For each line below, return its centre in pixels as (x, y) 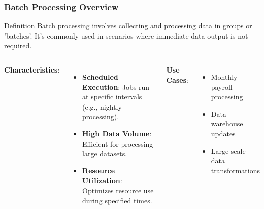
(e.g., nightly (102, 106)
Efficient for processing (118, 143)
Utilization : (102, 180)
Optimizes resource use (118, 190)
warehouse (227, 124)
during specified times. (117, 200)
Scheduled (100, 77)
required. (18, 45)
